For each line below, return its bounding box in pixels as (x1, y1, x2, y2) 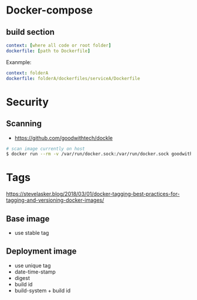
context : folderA (6, 70, 49, 76)
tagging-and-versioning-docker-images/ (6, 196, 104, 204)
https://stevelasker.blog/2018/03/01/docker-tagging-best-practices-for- (6, 191, 180, 198)
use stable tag (14, 229, 49, 236)
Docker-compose (6, 4, 93, 17)
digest (14, 274, 30, 281)
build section (6, 27, 55, 37)
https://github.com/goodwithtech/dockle (14, 134, 113, 141)
